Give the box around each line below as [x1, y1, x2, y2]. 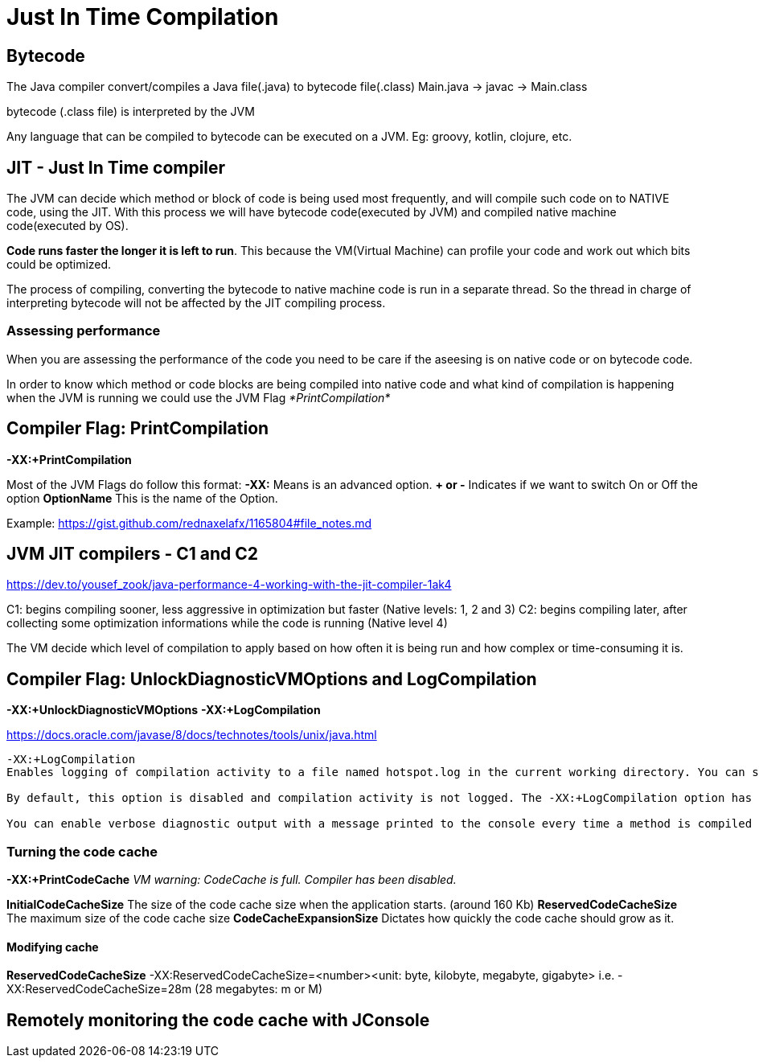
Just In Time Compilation [6, 3, 279, 31]
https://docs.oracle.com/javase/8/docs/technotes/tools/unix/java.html [6, 728, 377, 742]
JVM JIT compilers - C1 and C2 [6, 544, 259, 565]
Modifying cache [6, 939, 99, 954]
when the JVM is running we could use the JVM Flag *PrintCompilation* [6, 390, 391, 405]
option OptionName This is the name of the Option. [6, 491, 278, 505]
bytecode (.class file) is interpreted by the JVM [6, 105, 255, 119]
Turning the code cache [6, 843, 158, 860]
